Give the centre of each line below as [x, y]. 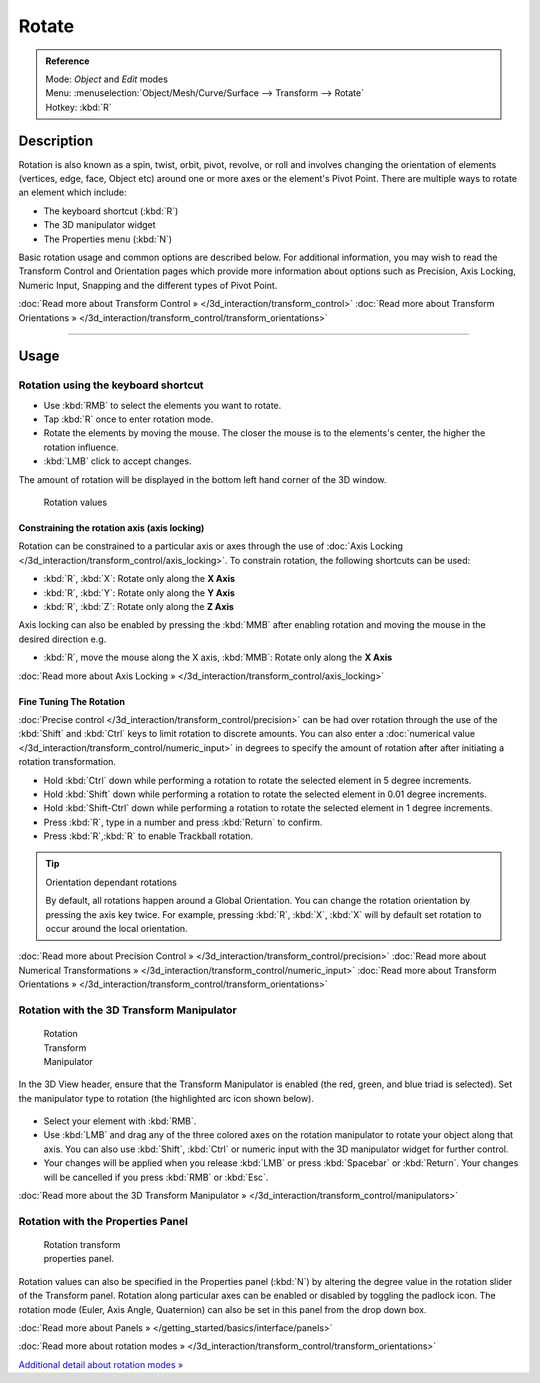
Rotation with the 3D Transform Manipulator [127, 1010]
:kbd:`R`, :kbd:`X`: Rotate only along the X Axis [139, 579]
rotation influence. [81, 447]
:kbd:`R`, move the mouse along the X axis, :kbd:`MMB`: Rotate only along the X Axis [218, 657]
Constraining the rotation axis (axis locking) [111, 528]
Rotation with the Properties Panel [103, 1221]
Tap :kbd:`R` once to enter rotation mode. [128, 419]
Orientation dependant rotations [111, 882]
